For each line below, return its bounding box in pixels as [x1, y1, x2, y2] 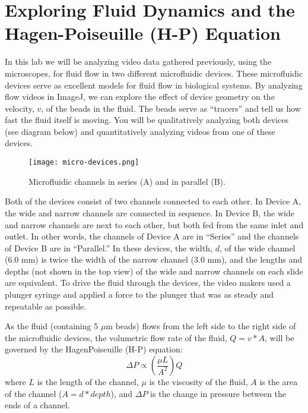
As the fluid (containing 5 [5, 320, 99, 332]
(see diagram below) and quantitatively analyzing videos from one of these [5, 125, 275, 137]
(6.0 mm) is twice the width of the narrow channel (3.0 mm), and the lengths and [5, 253, 303, 266]
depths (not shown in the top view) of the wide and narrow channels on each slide [5, 264, 303, 277]
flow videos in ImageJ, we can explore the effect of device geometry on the [5, 90, 275, 103]
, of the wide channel [219, 241, 296, 254]
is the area [259, 376, 298, 388]
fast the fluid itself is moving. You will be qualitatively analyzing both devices [5, 114, 288, 126]
